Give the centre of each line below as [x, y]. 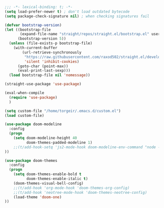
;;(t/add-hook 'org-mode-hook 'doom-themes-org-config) [72, 188]
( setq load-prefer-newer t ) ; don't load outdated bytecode [67, 12]
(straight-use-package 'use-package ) [43, 84]
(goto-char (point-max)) [43, 66]
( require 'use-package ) [33, 97]
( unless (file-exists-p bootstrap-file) [51, 43]
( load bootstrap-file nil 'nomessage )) [50, 75]
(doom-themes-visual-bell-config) [48, 183]
